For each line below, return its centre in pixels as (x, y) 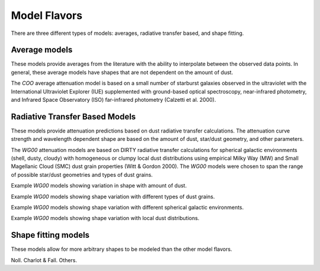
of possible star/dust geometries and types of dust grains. (82, 175)
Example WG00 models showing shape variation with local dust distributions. (105, 218)
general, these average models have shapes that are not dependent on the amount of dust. (122, 72)
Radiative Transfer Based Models (73, 116)
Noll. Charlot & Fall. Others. (44, 260)
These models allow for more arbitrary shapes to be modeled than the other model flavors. (121, 249)
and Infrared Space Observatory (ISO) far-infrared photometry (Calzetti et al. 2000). (113, 100)
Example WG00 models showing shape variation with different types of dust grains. (113, 196)
